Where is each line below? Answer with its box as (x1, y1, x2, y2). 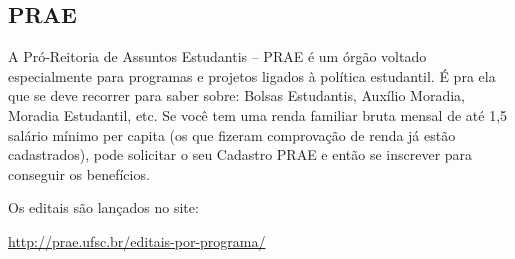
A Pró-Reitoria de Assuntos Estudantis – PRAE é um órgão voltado (8, 46, 427, 67)
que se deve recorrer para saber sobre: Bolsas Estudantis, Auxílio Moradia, (8, 85, 466, 106)
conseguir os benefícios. (8, 163, 150, 184)
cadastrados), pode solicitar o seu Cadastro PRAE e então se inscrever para (8, 144, 473, 165)
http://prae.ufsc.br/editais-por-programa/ (8, 230, 266, 251)
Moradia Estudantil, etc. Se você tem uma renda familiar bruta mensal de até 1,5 (8, 104, 508, 125)
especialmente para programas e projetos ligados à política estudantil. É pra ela (8, 65, 496, 86)
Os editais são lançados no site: (8, 197, 199, 218)
